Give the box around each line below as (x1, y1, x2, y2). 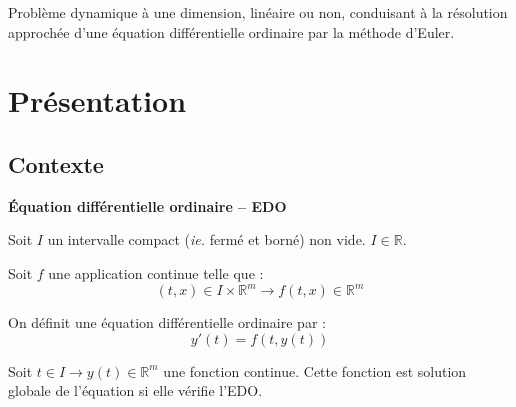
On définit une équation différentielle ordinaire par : (8, 312, 326, 333)
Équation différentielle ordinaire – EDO (8, 195, 287, 216)
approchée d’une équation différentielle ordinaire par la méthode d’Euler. (8, 21, 455, 42)
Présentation (8, 80, 187, 121)
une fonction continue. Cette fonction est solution (163, 360, 467, 381)
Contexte (8, 148, 104, 179)
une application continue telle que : (48, 262, 264, 283)
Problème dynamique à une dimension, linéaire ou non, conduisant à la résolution (8, 2, 508, 22)
